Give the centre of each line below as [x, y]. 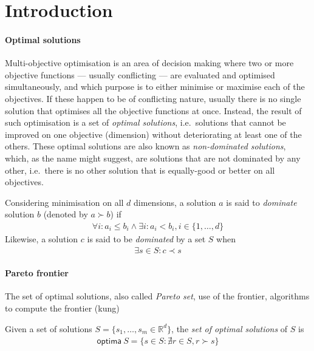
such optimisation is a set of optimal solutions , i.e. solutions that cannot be [145, 122]
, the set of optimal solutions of [230, 328]
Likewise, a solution [42, 238]
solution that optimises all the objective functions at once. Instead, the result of [153, 110]
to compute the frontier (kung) [62, 308]
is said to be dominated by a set [146, 238]
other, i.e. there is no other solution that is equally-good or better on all [140, 170]
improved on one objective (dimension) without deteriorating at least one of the [153, 134]
